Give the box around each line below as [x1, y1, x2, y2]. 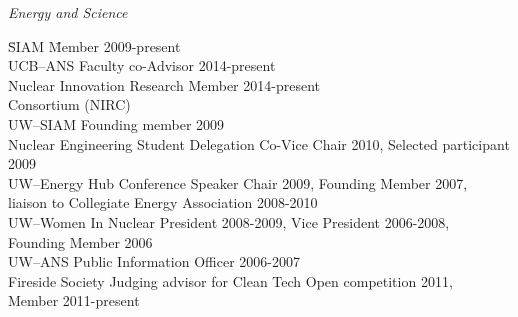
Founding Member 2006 [8, 231, 153, 252]
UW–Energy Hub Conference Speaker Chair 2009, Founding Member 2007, [8, 172, 468, 193]
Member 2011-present [8, 290, 140, 311]
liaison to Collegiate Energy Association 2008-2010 [8, 192, 318, 213]
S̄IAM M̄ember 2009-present [8, 35, 181, 56]
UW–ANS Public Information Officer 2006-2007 [8, 251, 300, 272]
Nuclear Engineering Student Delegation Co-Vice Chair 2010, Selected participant [8, 133, 510, 154]
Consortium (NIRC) [8, 94, 131, 115]
